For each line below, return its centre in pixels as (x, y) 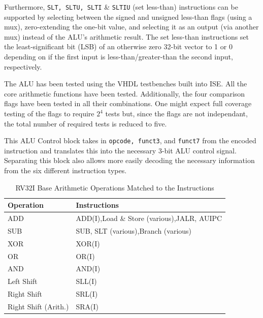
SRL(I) (87, 294)
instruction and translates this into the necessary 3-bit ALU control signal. (120, 150)
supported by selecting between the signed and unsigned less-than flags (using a (128, 17)
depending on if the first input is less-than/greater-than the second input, (119, 57)
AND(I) (88, 268)
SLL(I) (86, 281)
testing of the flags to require (49, 113)
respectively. (23, 66)
